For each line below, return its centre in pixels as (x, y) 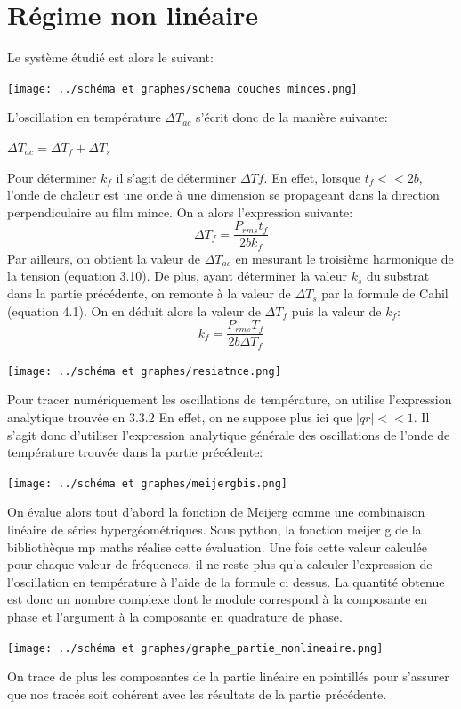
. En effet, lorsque (312, 177)
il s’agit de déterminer (176, 177)
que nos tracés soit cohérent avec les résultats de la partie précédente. (197, 693)
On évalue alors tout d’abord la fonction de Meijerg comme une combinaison (216, 512)
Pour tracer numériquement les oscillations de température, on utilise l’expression (230, 399)
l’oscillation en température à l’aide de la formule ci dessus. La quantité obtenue (226, 581)
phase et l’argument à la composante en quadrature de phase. (175, 616)
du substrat (398, 276)
